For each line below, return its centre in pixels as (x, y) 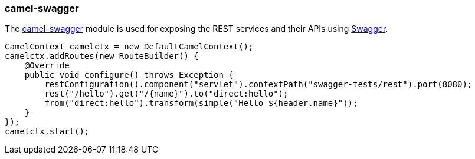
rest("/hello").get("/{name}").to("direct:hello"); (166, 94)
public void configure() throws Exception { (129, 75)
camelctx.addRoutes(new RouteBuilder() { (102, 56)
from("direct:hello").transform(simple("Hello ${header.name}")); (201, 103)
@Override (47, 66)
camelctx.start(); (47, 132)
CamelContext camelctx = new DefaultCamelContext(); (129, 47)
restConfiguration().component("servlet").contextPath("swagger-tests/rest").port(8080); (258, 85)
